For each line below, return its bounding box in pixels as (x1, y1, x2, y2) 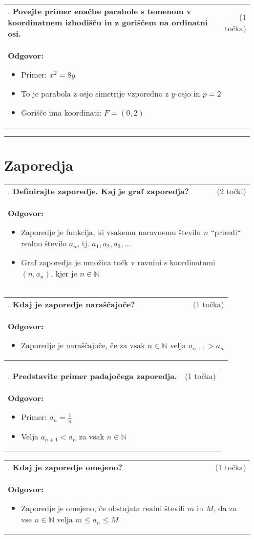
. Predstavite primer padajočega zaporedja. (8, 370, 177, 382)
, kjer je (50, 268, 77, 279)
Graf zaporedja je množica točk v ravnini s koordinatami (21, 257, 215, 268)
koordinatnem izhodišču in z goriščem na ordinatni (8, 17, 208, 28)
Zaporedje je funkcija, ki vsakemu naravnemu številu (21, 226, 201, 238)
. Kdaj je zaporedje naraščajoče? (8, 299, 135, 310)
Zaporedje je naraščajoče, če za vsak (21, 339, 145, 351)
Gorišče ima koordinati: (21, 107, 102, 118)
